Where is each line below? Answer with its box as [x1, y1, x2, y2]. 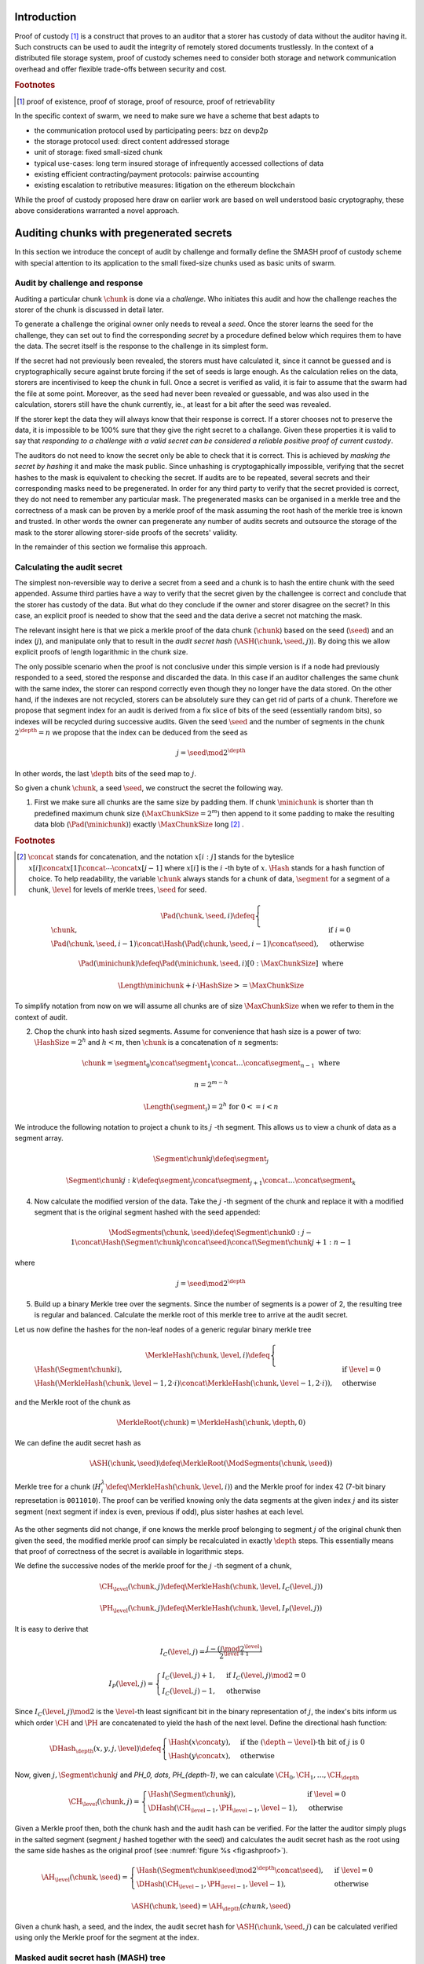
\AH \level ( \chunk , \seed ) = [41, 1873, 129, 1884]
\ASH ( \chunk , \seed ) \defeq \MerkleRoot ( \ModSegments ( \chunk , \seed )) [89, 1459, 333, 1468]
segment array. [14, 1134, 64, 1143]
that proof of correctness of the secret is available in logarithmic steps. [14, 1546, 244, 1555]
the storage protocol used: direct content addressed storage [34, 136, 230, 145]
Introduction [14, 10, 77, 24]
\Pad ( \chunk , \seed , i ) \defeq [160, 911, 255, 920]
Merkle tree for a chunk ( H [14, 1482, 102, 1491]
